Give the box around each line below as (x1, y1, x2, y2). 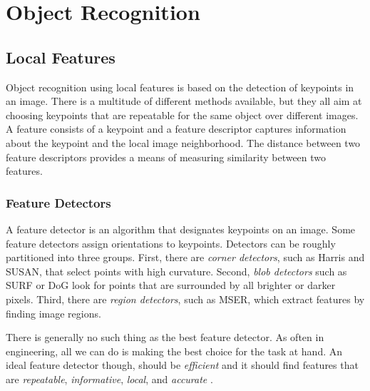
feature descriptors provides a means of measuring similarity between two (6, 149, 327, 164)
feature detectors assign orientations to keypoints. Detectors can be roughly (6, 235, 336, 250)
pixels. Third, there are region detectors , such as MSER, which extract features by (6, 291, 365, 306)
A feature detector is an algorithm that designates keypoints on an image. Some (6, 221, 356, 236)
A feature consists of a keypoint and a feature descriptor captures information (6, 121, 346, 136)
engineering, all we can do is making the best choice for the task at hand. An (6, 343, 343, 358)
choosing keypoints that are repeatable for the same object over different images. (6, 107, 359, 122)
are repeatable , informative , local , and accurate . (6, 371, 213, 386)
